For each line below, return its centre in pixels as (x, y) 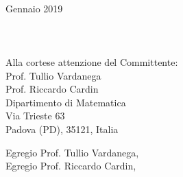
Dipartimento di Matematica (66, 102)
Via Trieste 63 (35, 116)
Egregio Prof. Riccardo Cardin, (71, 166)
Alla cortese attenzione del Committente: (92, 61)
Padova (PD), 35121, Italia (62, 129)
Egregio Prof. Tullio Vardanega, (72, 152)
